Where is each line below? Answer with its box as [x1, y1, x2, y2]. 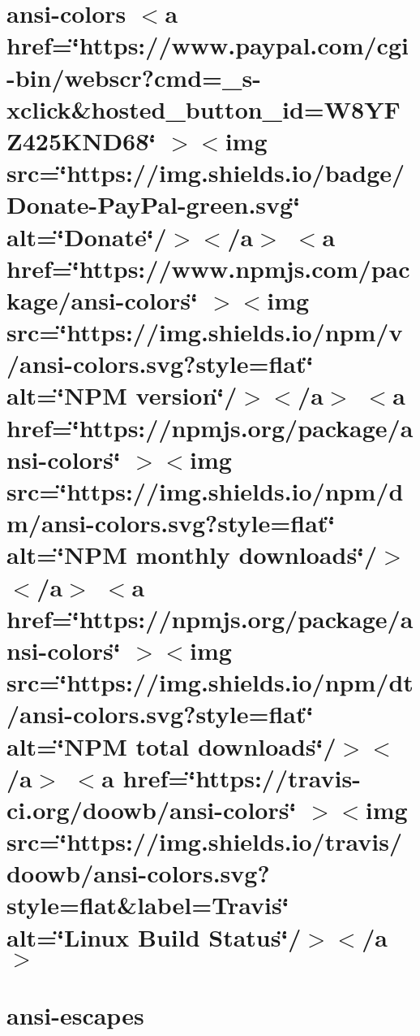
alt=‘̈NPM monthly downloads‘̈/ [6, 538, 378, 571]
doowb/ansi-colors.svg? [6, 856, 270, 890]
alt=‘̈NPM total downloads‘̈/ [6, 729, 336, 762]
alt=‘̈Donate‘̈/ [6, 219, 167, 253]
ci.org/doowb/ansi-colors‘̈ [6, 792, 297, 826]
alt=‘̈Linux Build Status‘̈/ [6, 920, 302, 953]
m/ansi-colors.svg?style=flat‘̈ [6, 506, 336, 540]
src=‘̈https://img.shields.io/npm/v [6, 315, 403, 349]
